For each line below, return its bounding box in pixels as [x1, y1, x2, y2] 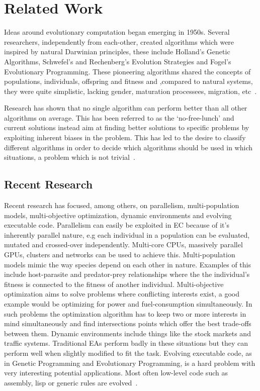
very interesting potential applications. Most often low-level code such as [4, 367, 228, 378]
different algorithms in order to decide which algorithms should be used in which [4, 142, 253, 152]
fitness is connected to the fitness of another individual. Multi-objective [4, 278, 224, 289]
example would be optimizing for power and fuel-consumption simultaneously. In [4, 298, 252, 309]
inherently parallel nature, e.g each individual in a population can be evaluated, [4, 229, 250, 240]
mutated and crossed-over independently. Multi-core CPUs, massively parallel [4, 239, 243, 250]
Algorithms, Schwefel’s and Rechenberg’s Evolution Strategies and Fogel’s [4, 56, 231, 66]
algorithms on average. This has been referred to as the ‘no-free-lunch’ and [4, 112, 234, 123]
